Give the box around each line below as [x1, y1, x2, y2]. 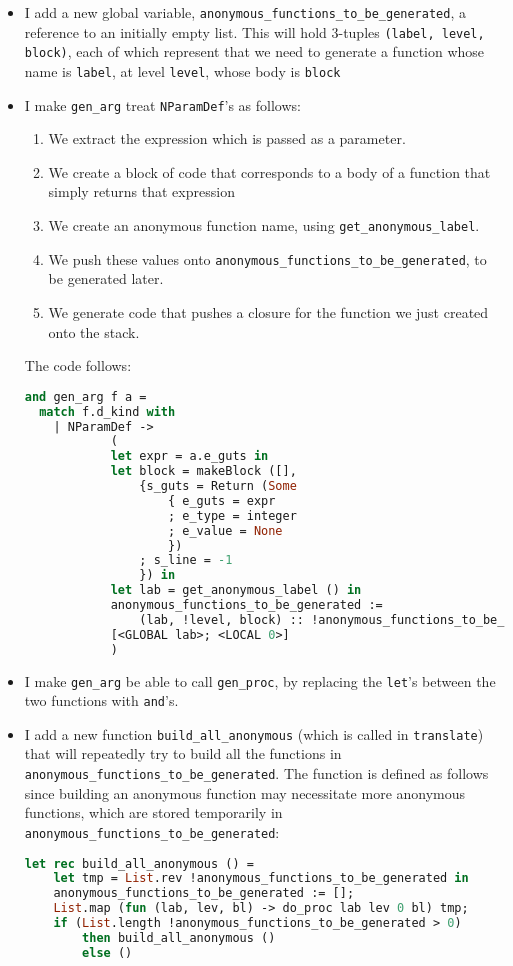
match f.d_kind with [39, 404, 176, 419]
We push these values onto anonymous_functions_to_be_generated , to [48, 248, 487, 269]
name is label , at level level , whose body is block [24, 60, 341, 81]
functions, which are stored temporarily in [24, 802, 283, 823]
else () [82, 945, 133, 960]
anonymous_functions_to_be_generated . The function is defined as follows [24, 763, 489, 784]
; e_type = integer [167, 508, 297, 523]
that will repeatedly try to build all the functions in [24, 743, 342, 764]
